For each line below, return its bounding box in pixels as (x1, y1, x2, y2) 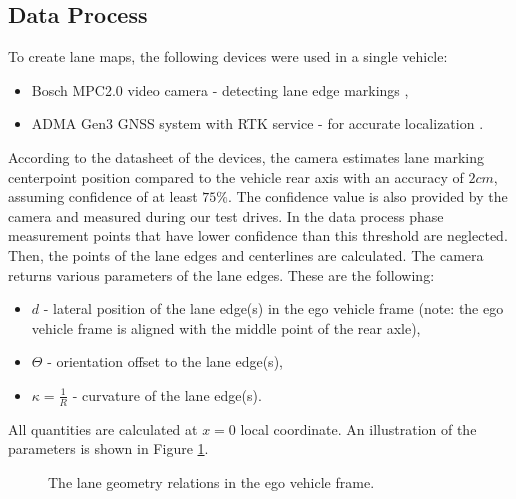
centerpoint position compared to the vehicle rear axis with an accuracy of (8, 166, 464, 187)
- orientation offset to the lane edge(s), (47, 351, 283, 372)
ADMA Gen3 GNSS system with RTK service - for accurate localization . (31, 113, 484, 134)
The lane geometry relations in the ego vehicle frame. (48, 471, 375, 492)
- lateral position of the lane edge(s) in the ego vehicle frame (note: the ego (43, 298, 504, 319)
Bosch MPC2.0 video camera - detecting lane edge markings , (31, 79, 409, 100)
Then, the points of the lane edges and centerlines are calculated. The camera (8, 244, 484, 265)
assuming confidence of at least (8, 186, 198, 207)
